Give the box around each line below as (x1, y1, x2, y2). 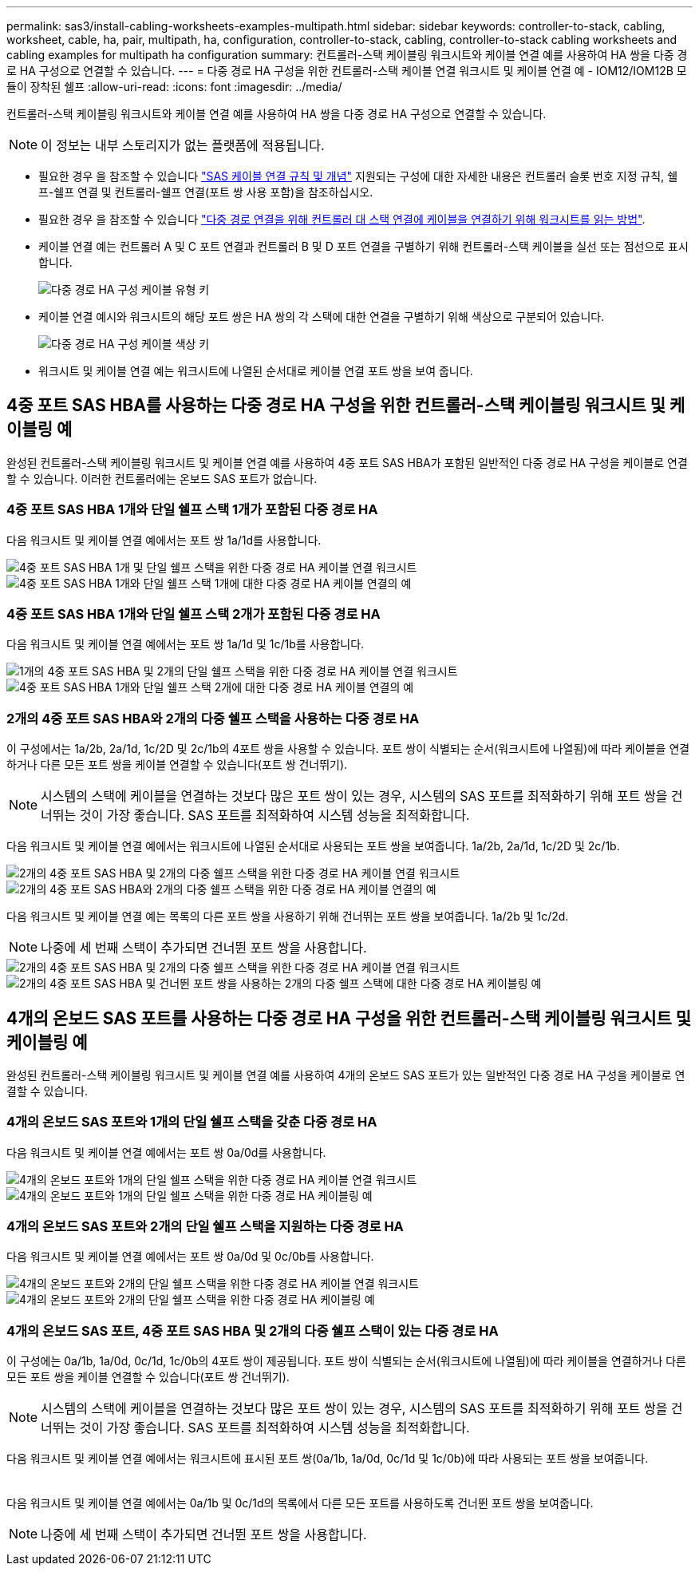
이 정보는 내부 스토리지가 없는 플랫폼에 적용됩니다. (41, 137, 325, 153)
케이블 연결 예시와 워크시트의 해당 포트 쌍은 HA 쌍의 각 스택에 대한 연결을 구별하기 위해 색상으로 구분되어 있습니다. (38, 310, 605, 323)
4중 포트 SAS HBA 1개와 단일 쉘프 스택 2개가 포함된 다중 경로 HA (6, 605, 381, 622)
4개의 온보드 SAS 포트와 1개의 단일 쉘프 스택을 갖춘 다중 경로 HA (6, 1114, 377, 1130)
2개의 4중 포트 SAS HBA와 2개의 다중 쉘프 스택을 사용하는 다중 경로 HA (6, 710, 420, 727)
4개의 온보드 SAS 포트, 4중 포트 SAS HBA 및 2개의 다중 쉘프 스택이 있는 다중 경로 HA (6, 1322, 499, 1339)
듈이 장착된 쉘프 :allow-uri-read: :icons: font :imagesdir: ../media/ (6, 80, 342, 93)
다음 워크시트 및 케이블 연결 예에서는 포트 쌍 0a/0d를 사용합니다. (6, 1145, 326, 1159)
